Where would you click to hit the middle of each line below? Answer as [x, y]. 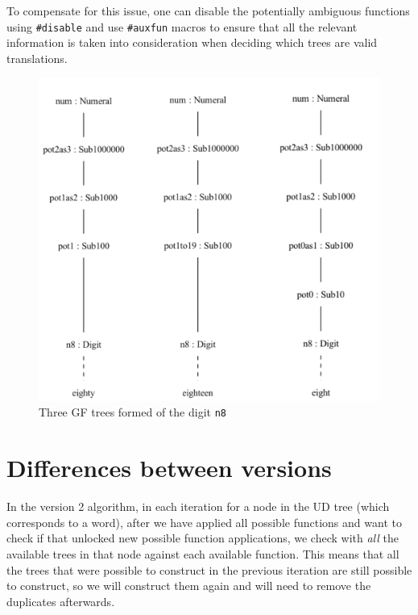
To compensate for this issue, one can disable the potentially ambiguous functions [208, 10]
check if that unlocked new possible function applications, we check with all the [203, 538]
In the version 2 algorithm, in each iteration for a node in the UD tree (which [198, 506]
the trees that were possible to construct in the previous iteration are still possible [209, 569]
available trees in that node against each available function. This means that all [203, 553]
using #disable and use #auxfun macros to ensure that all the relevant [182, 26]
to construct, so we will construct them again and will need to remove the [189, 586]
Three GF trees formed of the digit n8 [132, 412]
